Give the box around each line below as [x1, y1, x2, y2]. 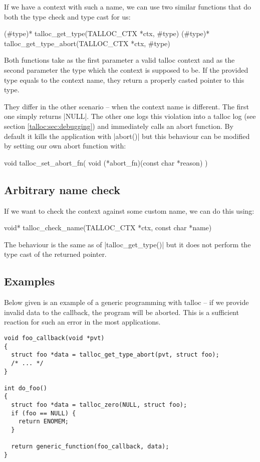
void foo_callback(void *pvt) [4, 334, 105, 342]
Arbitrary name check [4, 182, 120, 197]
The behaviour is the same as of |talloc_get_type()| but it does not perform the [4, 239, 251, 249]
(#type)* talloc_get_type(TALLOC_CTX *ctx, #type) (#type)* [4, 28, 210, 39]
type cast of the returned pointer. [4, 249, 107, 259]
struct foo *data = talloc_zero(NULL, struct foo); [11, 401, 187, 409]
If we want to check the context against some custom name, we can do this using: [4, 205, 254, 216]
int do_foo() [4, 384, 47, 392]
